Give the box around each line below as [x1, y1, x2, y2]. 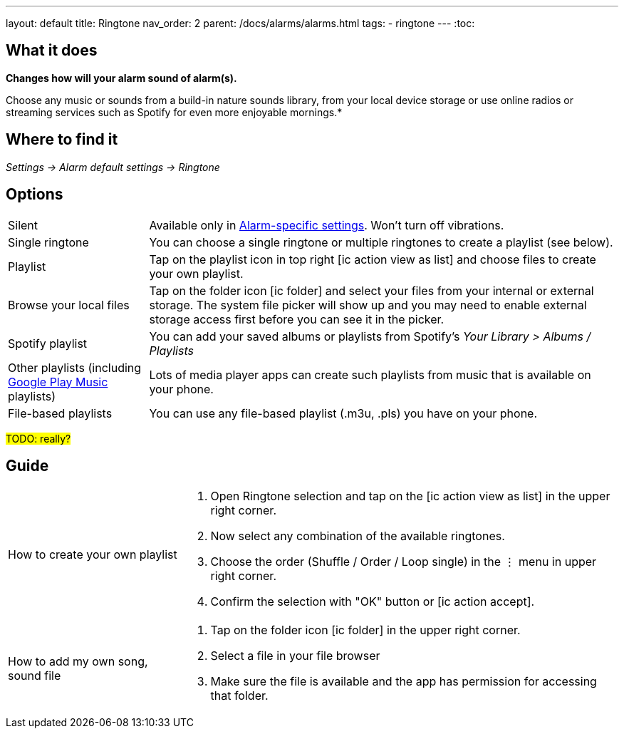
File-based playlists [8, 405, 113, 420]
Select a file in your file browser [210, 648, 380, 663]
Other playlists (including [8, 360, 142, 375]
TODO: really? [6, 432, 71, 445]
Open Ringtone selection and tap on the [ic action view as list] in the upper [210, 489, 610, 504]
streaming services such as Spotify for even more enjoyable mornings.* [6, 105, 343, 118]
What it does [6, 41, 98, 60]
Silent [8, 217, 38, 232]
